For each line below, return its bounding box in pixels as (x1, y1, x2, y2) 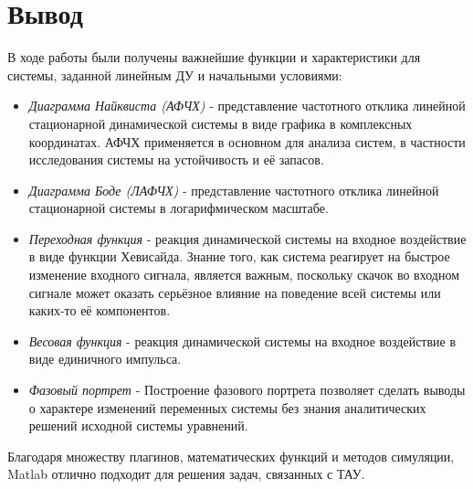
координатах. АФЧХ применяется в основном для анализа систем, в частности (28, 132, 466, 151)
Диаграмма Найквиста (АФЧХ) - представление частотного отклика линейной (28, 96, 466, 115)
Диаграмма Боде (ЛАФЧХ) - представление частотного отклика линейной (28, 180, 439, 199)
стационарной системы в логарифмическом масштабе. (28, 198, 329, 218)
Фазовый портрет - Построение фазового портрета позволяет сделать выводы (28, 380, 466, 399)
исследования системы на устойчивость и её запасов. (28, 150, 324, 169)
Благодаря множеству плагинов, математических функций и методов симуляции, (7, 446, 455, 465)
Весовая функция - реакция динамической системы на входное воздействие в (28, 331, 457, 350)
